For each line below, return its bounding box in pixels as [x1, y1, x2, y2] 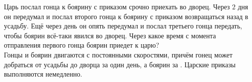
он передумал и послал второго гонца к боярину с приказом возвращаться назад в [4, 11, 249, 21]
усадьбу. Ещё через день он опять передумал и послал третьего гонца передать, [4, 21, 242, 31]
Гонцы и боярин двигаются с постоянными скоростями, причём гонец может [4, 49, 233, 59]
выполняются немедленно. [4, 69, 82, 79]
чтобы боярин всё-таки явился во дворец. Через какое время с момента [4, 30, 216, 40]
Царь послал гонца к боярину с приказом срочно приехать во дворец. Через [4, 1, 230, 11]
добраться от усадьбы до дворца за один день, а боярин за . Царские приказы [4, 59, 236, 69]
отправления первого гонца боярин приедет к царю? [4, 40, 160, 50]
